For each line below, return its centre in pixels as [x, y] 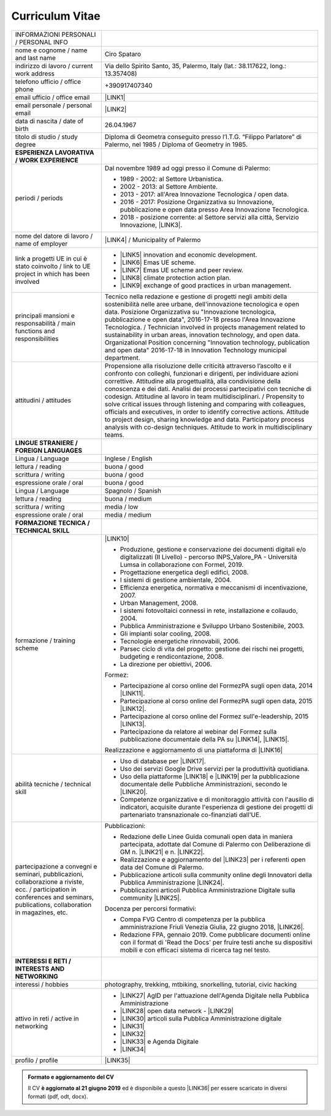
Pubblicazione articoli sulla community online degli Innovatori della [216, 875]
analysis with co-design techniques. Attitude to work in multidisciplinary [208, 427]
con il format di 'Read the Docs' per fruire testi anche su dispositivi [216, 942]
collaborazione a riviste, [50, 881]
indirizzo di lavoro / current [54, 66]
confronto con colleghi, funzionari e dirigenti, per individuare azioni [201, 373]
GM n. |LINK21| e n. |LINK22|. [162, 852]
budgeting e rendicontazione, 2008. [172, 656]
